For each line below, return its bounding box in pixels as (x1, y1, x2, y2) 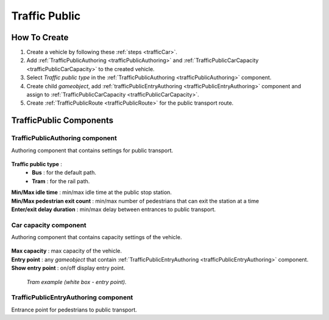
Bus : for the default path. (32, 169, 97, 176)
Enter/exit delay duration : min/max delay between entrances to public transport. (11, 206, 216, 213)
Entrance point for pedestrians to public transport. (11, 306, 137, 313)
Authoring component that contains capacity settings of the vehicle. (11, 234, 182, 241)
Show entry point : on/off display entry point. (11, 265, 126, 272)
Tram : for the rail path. (32, 177, 90, 185)
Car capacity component (11, 221, 87, 229)
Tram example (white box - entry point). (26, 278, 127, 285)
